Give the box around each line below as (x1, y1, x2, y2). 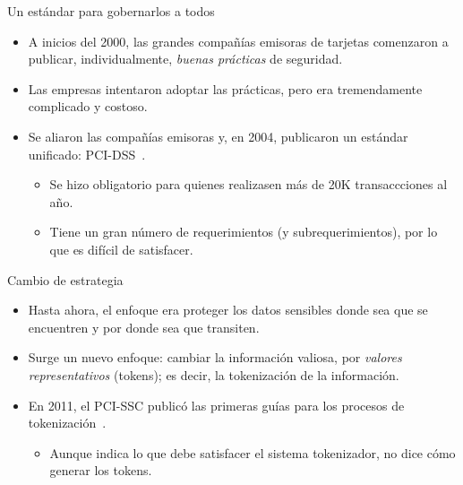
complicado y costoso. (28, 97, 148, 116)
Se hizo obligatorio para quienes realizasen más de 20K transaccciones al (49, 175, 448, 194)
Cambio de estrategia (7, 270, 124, 289)
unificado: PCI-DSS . (28, 144, 146, 163)
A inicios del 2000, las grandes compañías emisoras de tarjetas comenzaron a (28, 31, 449, 50)
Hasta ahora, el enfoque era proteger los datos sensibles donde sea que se (28, 300, 428, 319)
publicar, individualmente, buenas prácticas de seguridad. (28, 49, 343, 68)
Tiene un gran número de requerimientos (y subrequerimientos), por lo (49, 222, 438, 241)
